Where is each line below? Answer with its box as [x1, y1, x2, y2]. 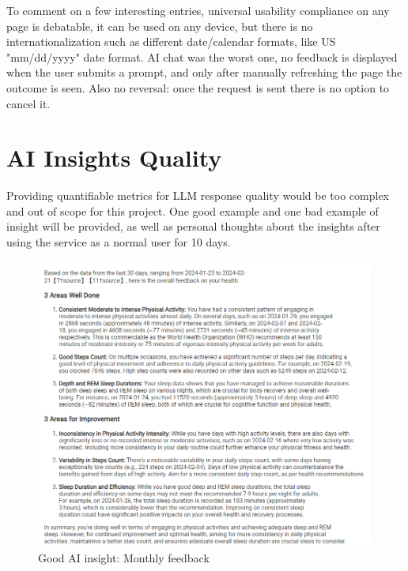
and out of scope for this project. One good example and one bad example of [6, 202, 379, 219]
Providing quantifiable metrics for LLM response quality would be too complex [6, 187, 390, 204]
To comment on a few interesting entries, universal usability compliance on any [6, 2, 390, 18]
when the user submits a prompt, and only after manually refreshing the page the [6, 64, 402, 81]
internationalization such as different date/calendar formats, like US [6, 33, 336, 50]
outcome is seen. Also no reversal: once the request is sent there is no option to [6, 79, 390, 96]
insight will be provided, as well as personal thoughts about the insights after [6, 218, 380, 235]
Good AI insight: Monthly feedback [38, 549, 210, 565]
